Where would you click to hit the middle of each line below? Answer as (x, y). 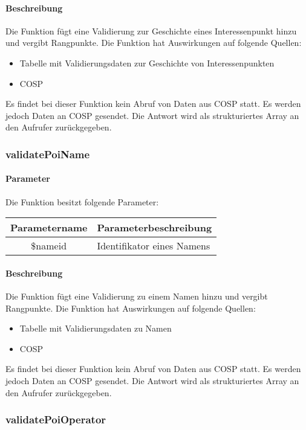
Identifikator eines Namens (154, 246)
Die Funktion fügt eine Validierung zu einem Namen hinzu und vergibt (137, 296)
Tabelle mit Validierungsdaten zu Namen (96, 328)
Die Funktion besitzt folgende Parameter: (82, 201)
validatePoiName (48, 154)
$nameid (49, 246)
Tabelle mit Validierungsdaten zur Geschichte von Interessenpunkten (147, 63)
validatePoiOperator (56, 419)
